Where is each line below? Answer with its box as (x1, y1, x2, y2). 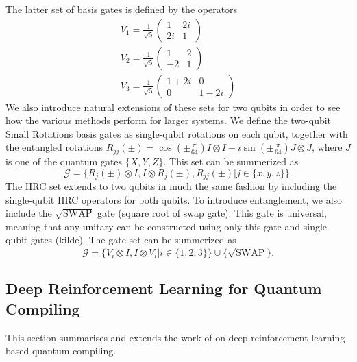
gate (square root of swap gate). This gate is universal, (97, 206, 327, 220)
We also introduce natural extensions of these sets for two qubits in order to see (5, 99, 341, 114)
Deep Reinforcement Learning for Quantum (5, 278, 322, 299)
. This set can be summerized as (163, 154, 299, 168)
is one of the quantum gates (5, 154, 123, 168)
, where (312, 140, 343, 154)
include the (5, 206, 52, 220)
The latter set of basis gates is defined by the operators (5, 2, 238, 16)
